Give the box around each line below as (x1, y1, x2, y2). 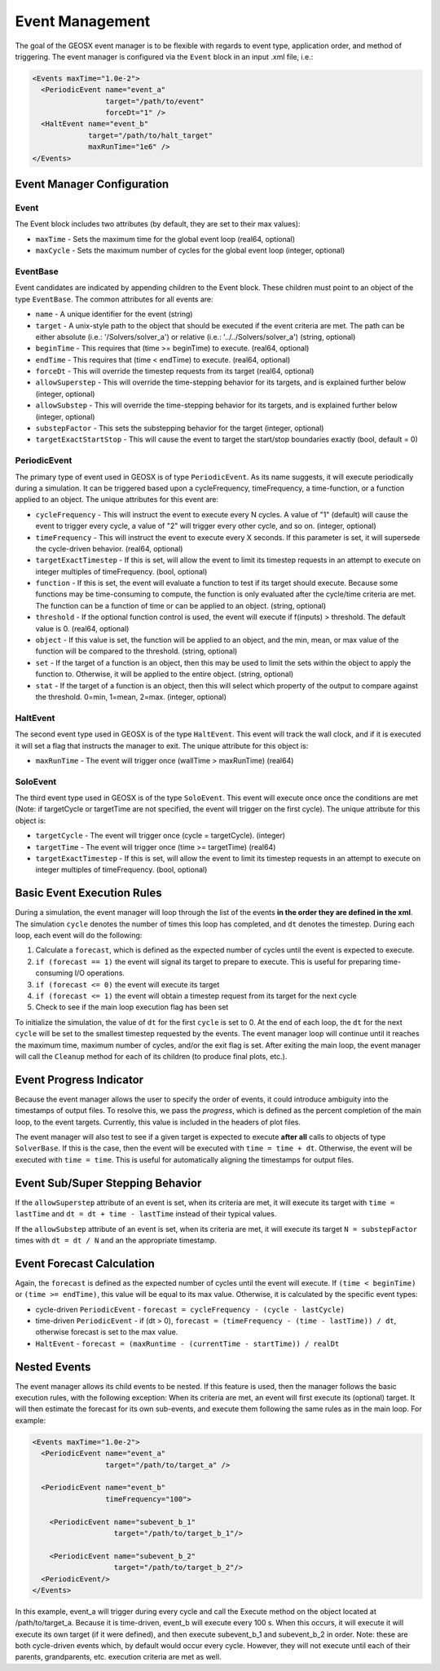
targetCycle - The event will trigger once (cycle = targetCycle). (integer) (35, 831, 285, 841)
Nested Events (15, 1360, 91, 1374)
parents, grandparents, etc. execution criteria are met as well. (15, 1652, 222, 1662)
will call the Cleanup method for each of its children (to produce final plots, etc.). (15, 1051, 288, 1061)
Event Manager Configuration (15, 178, 169, 191)
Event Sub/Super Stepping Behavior (15, 1176, 202, 1189)
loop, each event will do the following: (15, 930, 143, 940)
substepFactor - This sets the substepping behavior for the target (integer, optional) (35, 424, 324, 433)
